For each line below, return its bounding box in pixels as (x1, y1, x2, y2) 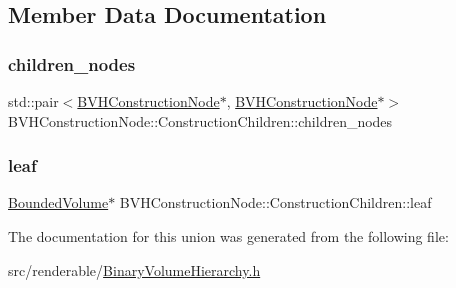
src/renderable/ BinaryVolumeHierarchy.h (8, 259, 261, 280)
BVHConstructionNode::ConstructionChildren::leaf (119, 192, 432, 213)
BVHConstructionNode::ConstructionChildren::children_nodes (8, 110, 393, 131)
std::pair (8, 91, 59, 111)
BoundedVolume (8, 192, 109, 213)
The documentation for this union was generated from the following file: (8, 226, 449, 246)
